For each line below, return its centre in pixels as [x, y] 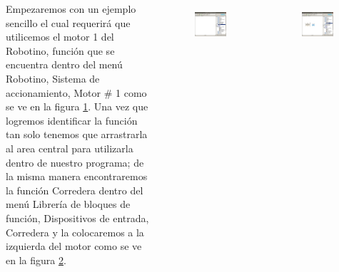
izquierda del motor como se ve [74, 246]
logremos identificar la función [72, 120]
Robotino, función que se [60, 50]
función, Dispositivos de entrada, [77, 218]
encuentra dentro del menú [64, 64]
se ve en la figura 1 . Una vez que [77, 106]
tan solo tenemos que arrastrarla [77, 134]
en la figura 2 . [36, 260]
